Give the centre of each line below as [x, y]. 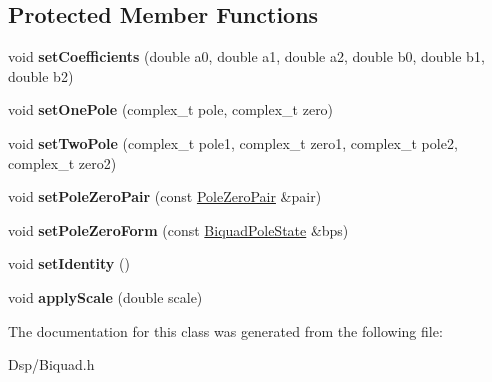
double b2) [41, 75]
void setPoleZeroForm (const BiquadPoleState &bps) [178, 229]
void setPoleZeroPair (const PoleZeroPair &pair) [165, 196]
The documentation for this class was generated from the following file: [225, 330]
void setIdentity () [69, 263]
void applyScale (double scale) [105, 296]
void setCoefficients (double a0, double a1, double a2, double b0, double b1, [246, 56]
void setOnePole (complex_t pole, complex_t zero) [171, 109]
